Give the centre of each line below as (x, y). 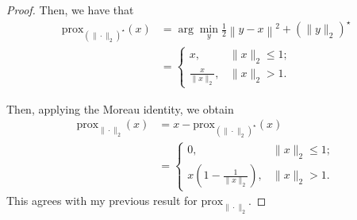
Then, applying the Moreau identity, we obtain (120, 108)
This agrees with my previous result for (102, 201)
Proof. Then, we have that (70, 10)
